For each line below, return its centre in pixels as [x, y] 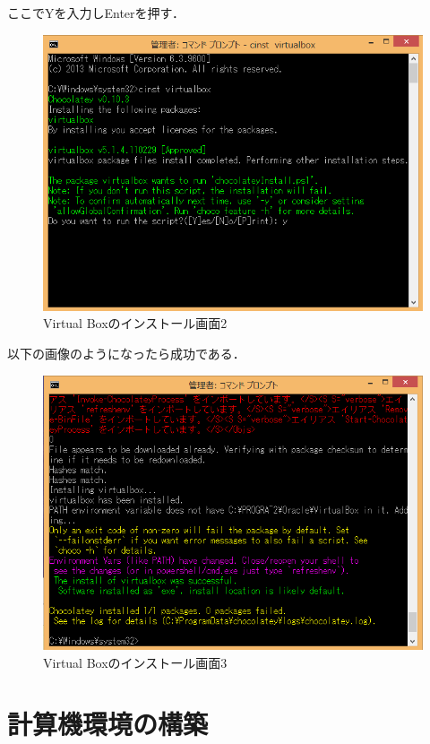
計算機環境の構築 [108, 724]
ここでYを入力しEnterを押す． [96, 13]
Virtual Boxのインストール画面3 [135, 662]
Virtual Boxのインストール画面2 [135, 323]
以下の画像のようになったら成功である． [126, 354]
